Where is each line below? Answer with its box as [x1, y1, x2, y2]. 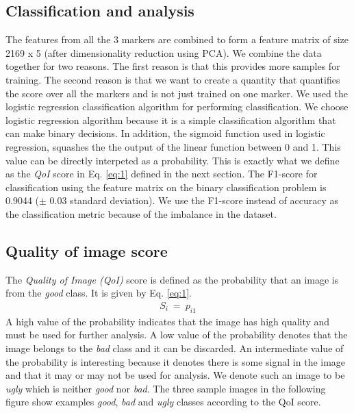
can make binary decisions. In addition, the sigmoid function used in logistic [5, 126, 325, 140]
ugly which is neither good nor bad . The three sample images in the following [5, 381, 326, 395]
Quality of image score [5, 240, 168, 261]
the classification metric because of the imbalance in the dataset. [5, 206, 277, 221]
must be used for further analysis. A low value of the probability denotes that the [5, 327, 348, 342]
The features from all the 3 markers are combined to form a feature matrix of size [5, 32, 349, 47]
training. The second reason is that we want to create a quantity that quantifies [5, 72, 340, 86]
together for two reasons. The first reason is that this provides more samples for [5, 59, 340, 73]
